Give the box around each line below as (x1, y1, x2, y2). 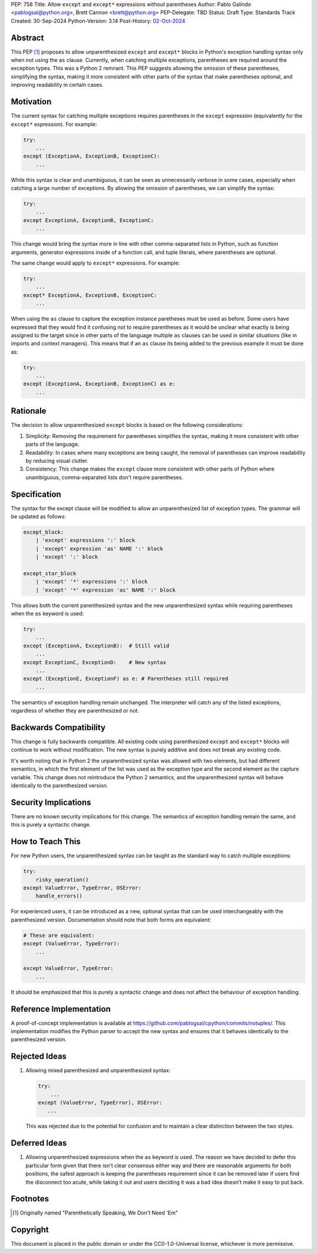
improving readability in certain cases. (11, 81, 104, 89)
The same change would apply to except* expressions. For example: (11, 260, 180, 266)
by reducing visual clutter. (25, 457, 88, 464)
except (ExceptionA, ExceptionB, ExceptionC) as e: (23, 381, 176, 387)
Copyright (11, 1225, 49, 1235)
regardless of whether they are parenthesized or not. (11, 707, 140, 714)
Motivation (11, 97, 52, 107)
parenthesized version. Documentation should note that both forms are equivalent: (11, 916, 211, 923)
